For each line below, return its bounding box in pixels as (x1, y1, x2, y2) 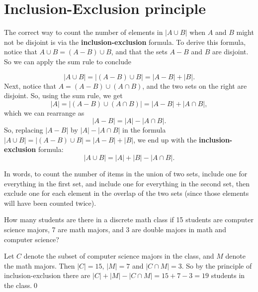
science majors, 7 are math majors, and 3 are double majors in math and (4, 224, 226, 235)
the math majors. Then (4, 260, 75, 271)
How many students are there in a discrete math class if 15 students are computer (4, 214, 254, 225)
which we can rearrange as (4, 107, 85, 118)
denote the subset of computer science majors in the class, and (23, 251, 214, 261)
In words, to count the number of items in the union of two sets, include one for (4, 168, 248, 179)
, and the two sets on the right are (142, 80, 247, 91)
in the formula (122, 125, 166, 135)
